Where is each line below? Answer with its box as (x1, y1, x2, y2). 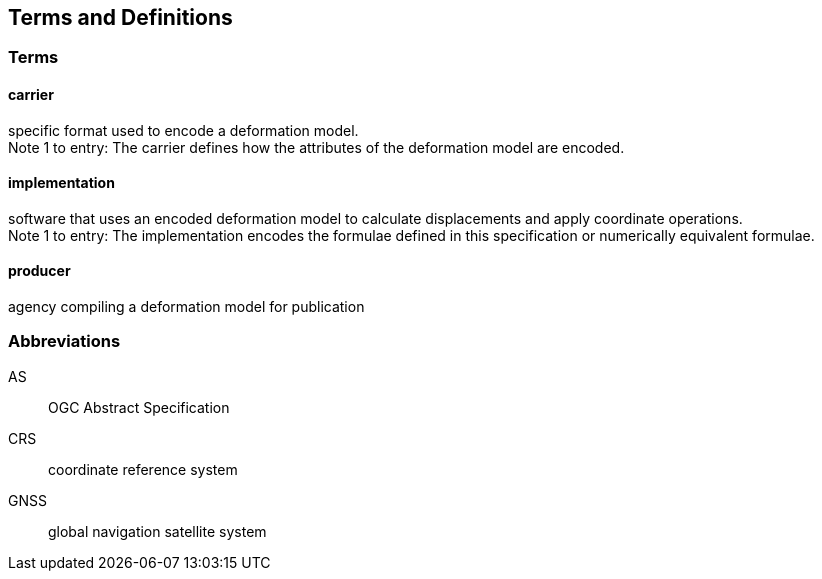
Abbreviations (8, 331, 121, 352)
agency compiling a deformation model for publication (8, 298, 365, 316)
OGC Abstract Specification (48, 398, 230, 416)
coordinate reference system (48, 460, 238, 478)
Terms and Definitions (8, 5, 233, 30)
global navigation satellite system (48, 522, 267, 540)
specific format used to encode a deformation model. (8, 121, 359, 139)
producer (8, 262, 71, 280)
